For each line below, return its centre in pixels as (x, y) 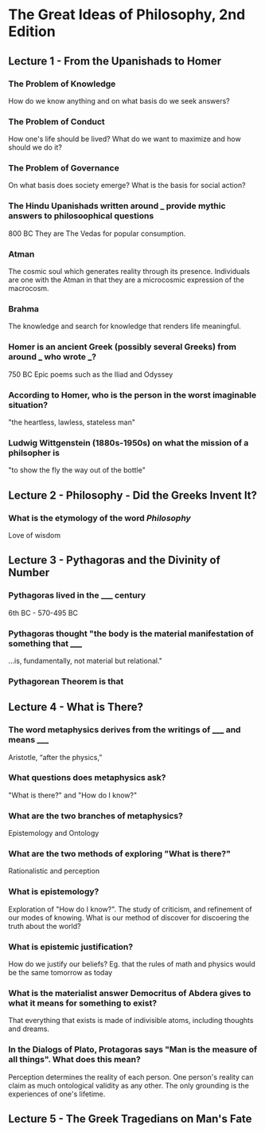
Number (29, 572)
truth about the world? (45, 926)
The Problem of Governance (64, 168)
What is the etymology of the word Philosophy (99, 518)
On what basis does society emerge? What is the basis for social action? (127, 186)
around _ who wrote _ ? (53, 357)
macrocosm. (29, 288)
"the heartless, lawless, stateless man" (72, 422)
